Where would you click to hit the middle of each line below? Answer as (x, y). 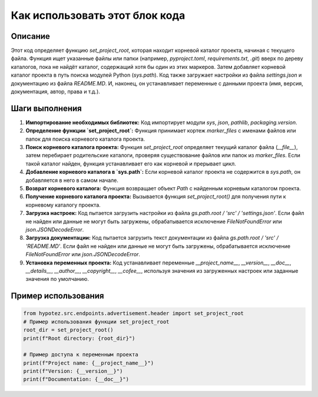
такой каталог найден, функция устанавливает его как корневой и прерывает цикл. (131, 163)
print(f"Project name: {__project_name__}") (89, 363)
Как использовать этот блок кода (98, 15)
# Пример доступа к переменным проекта (81, 355)
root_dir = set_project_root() (69, 330)
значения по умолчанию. (57, 279)
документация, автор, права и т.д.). (55, 92)
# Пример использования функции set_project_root (96, 322)
